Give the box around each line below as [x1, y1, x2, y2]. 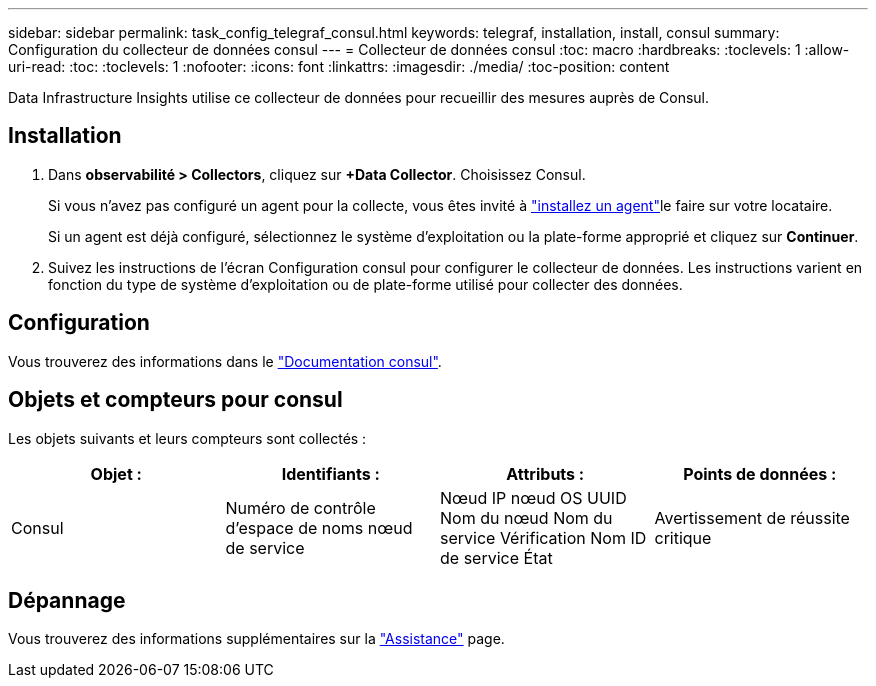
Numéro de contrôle [225, 497, 376, 518]
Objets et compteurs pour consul [8, 387, 343, 413]
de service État [440, 547, 553, 568]
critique [654, 527, 712, 548]
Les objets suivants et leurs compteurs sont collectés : [8, 429, 367, 447]
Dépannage [8, 587, 126, 613]
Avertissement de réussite [654, 507, 850, 528]
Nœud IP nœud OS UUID [440, 487, 627, 508]
